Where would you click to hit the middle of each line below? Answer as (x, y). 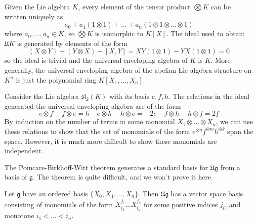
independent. (24, 151)
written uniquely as (34, 16)
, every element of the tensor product (134, 6)
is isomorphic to (119, 33)
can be (221, 6)
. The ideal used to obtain (206, 33)
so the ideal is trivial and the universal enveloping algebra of (96, 60)
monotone (19, 215)
